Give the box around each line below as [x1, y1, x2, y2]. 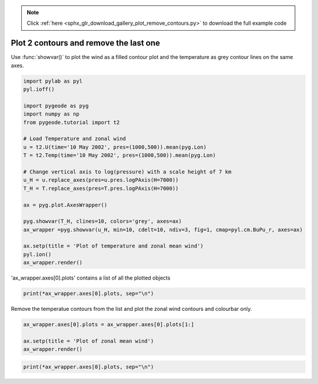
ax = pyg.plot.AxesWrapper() [23, 201, 108, 208]
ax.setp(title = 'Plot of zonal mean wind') [23, 337, 154, 344]
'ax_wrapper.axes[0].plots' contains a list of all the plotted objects [11, 274, 171, 281]
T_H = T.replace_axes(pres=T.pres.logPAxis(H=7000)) [23, 185, 179, 192]
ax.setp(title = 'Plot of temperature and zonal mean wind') [23, 242, 204, 250]
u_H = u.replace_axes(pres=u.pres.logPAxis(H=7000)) [23, 177, 179, 183]
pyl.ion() [23, 251, 52, 258]
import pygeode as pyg [23, 102, 89, 109]
